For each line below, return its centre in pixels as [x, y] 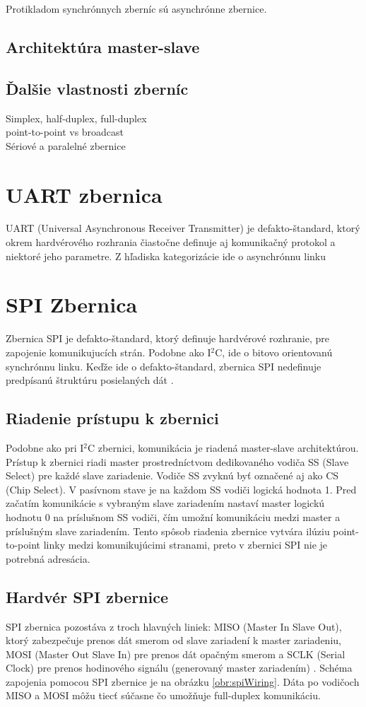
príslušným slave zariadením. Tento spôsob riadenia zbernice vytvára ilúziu [168, 531]
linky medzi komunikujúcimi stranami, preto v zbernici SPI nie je [185, 545]
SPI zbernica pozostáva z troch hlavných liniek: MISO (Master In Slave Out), [174, 626]
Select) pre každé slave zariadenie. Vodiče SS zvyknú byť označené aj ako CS [172, 475]
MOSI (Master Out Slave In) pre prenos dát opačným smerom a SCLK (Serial [176, 654]
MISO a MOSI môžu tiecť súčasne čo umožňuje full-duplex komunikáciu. [163, 695]
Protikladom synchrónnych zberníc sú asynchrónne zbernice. [136, 8]
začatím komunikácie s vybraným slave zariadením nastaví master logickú [165, 503]
